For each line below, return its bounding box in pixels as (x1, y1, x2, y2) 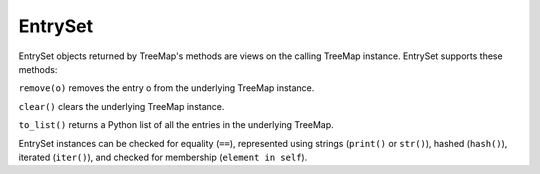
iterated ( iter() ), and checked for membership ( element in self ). (18, 151, 308, 163)
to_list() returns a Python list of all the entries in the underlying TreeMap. (18, 119, 334, 131)
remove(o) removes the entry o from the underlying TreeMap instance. (18, 82, 315, 94)
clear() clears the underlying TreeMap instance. (18, 100, 225, 112)
